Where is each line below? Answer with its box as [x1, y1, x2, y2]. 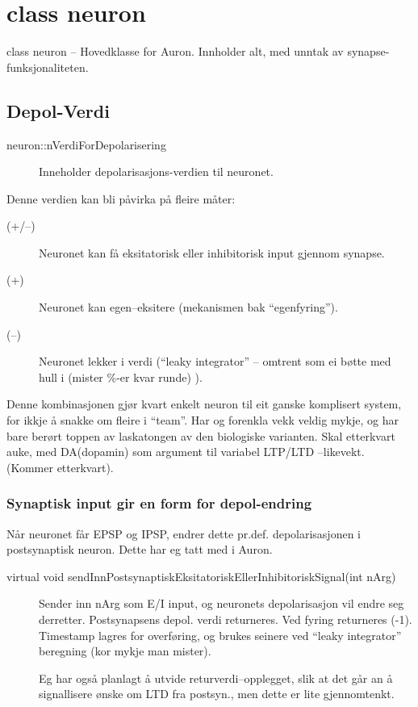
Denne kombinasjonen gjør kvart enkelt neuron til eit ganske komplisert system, [6, 395, 402, 412]
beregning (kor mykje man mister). [39, 642, 211, 659]
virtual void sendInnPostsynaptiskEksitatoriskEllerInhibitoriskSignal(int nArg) [6, 567, 396, 584]
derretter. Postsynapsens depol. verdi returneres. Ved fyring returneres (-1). [39, 611, 412, 628]
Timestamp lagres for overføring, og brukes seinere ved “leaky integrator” [39, 626, 402, 643]
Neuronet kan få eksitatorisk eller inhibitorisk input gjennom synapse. [39, 244, 385, 261]
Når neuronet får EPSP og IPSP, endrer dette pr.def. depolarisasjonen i [6, 525, 361, 542]
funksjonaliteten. [6, 58, 89, 75]
